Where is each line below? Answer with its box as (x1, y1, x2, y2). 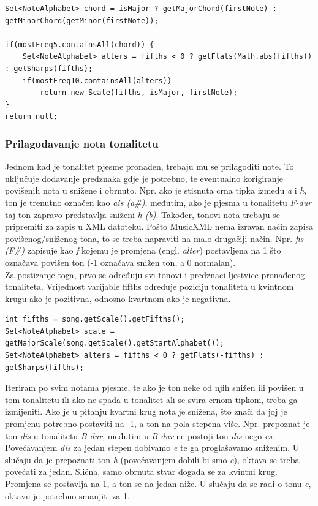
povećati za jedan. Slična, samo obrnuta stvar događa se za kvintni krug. (5, 465, 278, 478)
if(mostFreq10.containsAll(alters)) (22, 76, 172, 85)
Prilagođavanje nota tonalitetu (5, 135, 159, 151)
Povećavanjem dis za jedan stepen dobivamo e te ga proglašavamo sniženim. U (5, 441, 300, 454)
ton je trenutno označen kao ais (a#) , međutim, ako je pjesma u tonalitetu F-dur (5, 195, 312, 208)
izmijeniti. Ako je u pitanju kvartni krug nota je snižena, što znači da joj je (5, 405, 287, 418)
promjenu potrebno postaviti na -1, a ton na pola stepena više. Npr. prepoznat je (5, 417, 310, 430)
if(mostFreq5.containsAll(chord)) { (5, 40, 154, 49)
